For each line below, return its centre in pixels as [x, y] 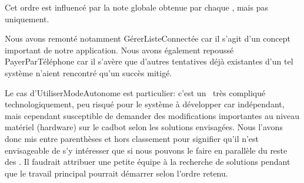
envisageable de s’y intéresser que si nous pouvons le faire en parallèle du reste [146, 150]
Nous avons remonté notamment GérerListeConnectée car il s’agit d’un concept [148, 38]
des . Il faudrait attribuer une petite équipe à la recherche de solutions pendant [148, 162]
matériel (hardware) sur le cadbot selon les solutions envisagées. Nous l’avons [144, 127]
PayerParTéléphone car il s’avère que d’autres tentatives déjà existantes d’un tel [149, 61]
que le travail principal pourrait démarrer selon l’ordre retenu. [116, 173]
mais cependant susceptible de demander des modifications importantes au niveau [152, 115]
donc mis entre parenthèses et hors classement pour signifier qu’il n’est [132, 138]
